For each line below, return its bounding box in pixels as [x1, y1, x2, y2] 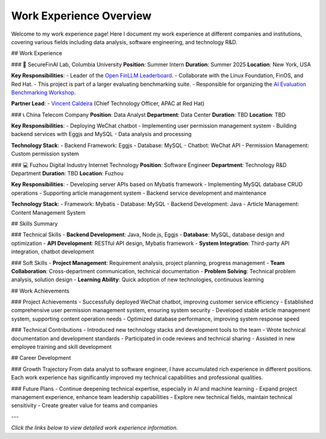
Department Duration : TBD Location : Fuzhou [11, 170, 124, 177]
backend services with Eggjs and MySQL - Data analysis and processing [11, 131, 192, 138]
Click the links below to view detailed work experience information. [11, 424, 178, 432]
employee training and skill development [11, 343, 112, 351]
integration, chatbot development [11, 248, 94, 255]
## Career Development [11, 354, 71, 362]
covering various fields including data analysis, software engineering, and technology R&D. [11, 38, 238, 45]
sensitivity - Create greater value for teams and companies [11, 402, 158, 409]
